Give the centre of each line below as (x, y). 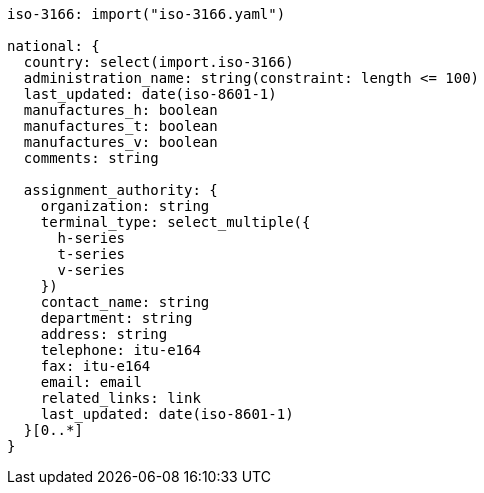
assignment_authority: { (120, 190)
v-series (91, 270)
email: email (91, 382)
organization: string (125, 206)
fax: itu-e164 (95, 366)
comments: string (91, 158)
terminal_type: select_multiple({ (175, 222)
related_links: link (120, 398)
